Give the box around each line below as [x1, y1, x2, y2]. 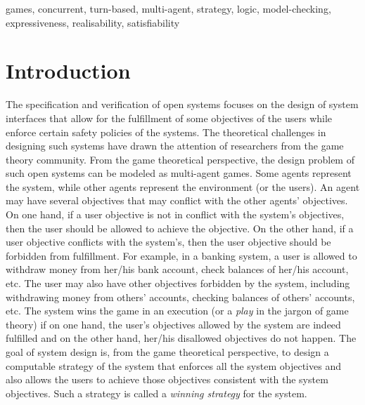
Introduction [6, 56, 131, 85]
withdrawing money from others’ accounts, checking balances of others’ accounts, [6, 289, 355, 304]
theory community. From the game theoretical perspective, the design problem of [6, 152, 354, 166]
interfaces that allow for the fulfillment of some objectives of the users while [6, 110, 333, 125]
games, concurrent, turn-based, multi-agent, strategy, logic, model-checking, [6, 1, 331, 15]
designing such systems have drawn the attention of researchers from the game [6, 138, 344, 153]
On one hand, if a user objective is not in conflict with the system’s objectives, [6, 207, 345, 222]
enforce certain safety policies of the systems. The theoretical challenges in [6, 124, 326, 139]
